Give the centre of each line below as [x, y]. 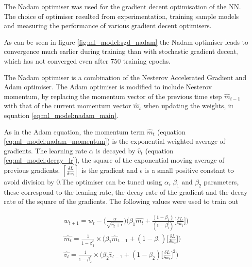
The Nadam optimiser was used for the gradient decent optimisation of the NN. [123, 6]
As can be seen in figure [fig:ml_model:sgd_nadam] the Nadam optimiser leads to [126, 42]
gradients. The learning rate [45, 150]
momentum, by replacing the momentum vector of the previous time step [113, 96]
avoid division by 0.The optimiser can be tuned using [83, 181]
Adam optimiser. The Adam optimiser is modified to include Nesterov [108, 87]
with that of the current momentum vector [67, 106]
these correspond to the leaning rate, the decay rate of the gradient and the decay [126, 192]
